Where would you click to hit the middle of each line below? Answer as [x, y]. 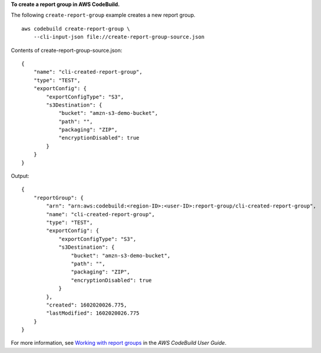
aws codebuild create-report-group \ [76, 29]
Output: [20, 176]
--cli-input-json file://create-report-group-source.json [119, 37]
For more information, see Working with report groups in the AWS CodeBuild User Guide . [119, 343]
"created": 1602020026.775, [87, 305]
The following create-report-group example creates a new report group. [103, 15]
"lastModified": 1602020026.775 [93, 313]
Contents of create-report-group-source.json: [67, 50]
